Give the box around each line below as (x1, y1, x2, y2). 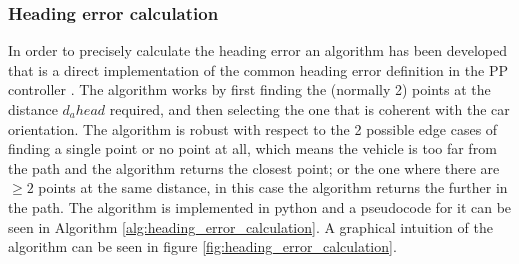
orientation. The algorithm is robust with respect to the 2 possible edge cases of (8, 118, 498, 139)
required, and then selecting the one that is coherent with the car (109, 99, 510, 119)
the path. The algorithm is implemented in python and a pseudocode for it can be (8, 196, 512, 217)
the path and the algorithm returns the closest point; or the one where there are (8, 157, 500, 178)
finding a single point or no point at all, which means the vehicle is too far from (8, 138, 497, 159)
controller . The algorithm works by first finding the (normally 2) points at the (8, 79, 491, 100)
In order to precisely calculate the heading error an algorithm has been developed (8, 40, 507, 61)
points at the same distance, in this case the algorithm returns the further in (38, 177, 508, 198)
